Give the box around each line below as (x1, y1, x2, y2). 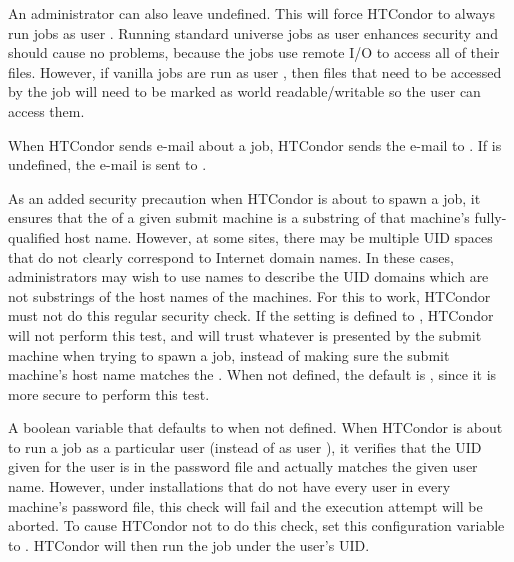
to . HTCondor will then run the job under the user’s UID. (8, 534, 370, 555)
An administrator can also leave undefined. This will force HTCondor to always (8, 3, 495, 23)
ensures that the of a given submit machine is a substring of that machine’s (8, 207, 470, 228)
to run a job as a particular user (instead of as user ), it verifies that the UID (8, 436, 482, 457)
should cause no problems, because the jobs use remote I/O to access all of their (8, 42, 500, 63)
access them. (8, 100, 85, 121)
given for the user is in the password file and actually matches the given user (8, 456, 478, 477)
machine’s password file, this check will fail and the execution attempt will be (8, 495, 483, 516)
